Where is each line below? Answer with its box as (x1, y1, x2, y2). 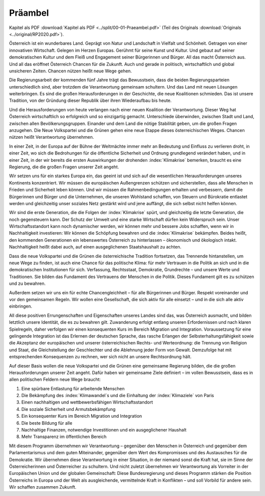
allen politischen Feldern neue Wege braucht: (9, 376, 101, 382)
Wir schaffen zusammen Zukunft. (9, 484, 77, 490)
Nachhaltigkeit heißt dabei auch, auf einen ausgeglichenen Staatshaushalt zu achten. (9, 244, 182, 250)
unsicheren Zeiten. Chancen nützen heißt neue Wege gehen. (9, 68, 132, 74)
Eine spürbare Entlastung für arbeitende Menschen (21, 385, 125, 391)
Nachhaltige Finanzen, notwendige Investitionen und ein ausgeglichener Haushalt (21, 427, 186, 433)
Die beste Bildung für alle (21, 420, 73, 426)
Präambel (9, 7, 49, 18)
